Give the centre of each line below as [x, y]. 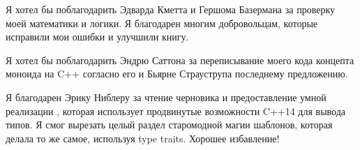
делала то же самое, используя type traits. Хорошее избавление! [143, 138]
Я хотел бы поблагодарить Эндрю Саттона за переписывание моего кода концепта [180, 60]
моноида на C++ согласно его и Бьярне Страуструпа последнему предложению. [177, 74]
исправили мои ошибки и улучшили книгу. [97, 37]
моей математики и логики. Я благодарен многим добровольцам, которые [162, 23]
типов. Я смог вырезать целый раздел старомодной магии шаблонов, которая [169, 125]
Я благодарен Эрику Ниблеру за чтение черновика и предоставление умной [166, 97]
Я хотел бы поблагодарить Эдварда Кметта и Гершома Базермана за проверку [170, 9]
